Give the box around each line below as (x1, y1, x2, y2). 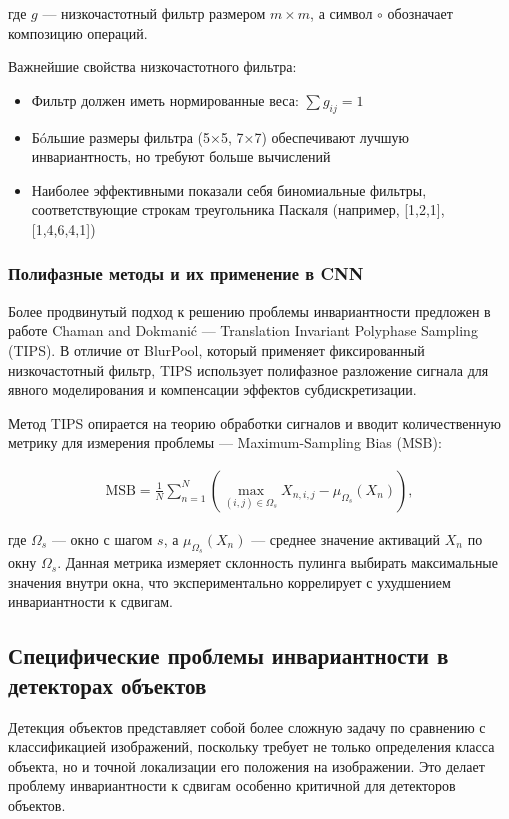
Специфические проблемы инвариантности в (8, 640, 449, 671)
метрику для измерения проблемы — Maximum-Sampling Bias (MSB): (8, 432, 442, 453)
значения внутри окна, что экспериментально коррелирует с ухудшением (8, 571, 451, 592)
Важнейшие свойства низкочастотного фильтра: (8, 56, 297, 77)
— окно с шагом (51, 528, 153, 549)
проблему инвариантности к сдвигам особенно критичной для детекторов (8, 775, 456, 796)
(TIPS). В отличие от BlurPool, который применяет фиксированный (8, 339, 425, 360)
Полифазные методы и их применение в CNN (8, 261, 364, 286)
